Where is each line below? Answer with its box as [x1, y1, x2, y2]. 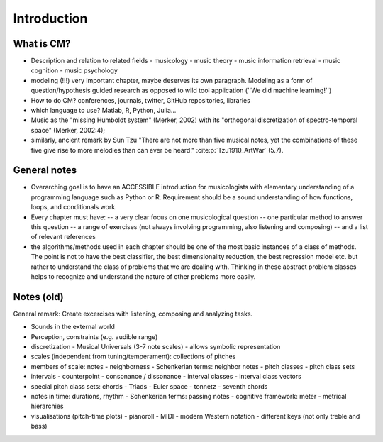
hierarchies [30, 402, 64, 411]
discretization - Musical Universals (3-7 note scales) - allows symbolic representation [30, 343, 281, 351]
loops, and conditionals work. [30, 203, 117, 211]
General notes [13, 164, 77, 177]
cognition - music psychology [30, 66, 118, 74]
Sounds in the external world [30, 323, 115, 331]
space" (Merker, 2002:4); [30, 126, 106, 134]
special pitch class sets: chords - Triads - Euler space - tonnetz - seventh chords [30, 382, 268, 390]
